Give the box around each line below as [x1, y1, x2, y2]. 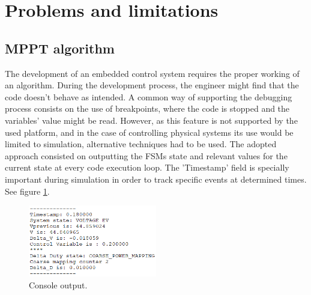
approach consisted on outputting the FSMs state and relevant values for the [5, 149, 288, 162]
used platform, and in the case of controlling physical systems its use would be [5, 126, 294, 138]
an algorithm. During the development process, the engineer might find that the [5, 79, 299, 91]
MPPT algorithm [5, 38, 115, 57]
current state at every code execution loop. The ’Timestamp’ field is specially [5, 161, 289, 174]
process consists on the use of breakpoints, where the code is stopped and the [5, 102, 290, 115]
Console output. [29, 279, 88, 291]
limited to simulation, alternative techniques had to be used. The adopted [5, 138, 277, 150]
